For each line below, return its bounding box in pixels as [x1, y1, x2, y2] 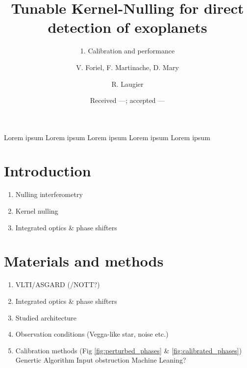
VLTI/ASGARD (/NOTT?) [15, 279, 100, 290]
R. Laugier [111, 78, 144, 89]
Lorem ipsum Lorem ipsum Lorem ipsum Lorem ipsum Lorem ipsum [4, 132, 210, 142]
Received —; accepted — [90, 95, 165, 105]
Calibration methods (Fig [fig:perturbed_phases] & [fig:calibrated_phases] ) [15, 345, 242, 355]
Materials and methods [4, 251, 164, 271]
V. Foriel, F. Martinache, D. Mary [76, 62, 179, 72]
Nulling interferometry [15, 189, 83, 199]
